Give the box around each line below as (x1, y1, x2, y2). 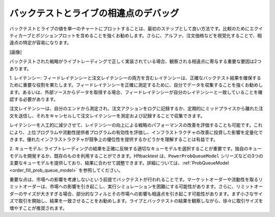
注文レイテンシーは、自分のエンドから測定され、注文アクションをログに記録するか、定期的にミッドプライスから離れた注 (9, 105, 263, 112)
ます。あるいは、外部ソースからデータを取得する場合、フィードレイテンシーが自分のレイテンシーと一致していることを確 (9, 89, 263, 95)
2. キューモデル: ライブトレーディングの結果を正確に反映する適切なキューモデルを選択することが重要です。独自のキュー (9, 146, 262, 152)
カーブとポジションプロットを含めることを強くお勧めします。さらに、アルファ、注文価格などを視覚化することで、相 (18, 32, 262, 38)
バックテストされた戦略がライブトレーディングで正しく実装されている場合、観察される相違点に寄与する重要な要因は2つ (9, 59, 262, 65)
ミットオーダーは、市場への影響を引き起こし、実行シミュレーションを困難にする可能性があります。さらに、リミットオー (9, 183, 263, 189)
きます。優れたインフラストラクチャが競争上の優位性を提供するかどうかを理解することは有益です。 (9, 137, 218, 143)
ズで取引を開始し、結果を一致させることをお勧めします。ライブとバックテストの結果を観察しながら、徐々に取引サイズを (9, 198, 263, 204)
